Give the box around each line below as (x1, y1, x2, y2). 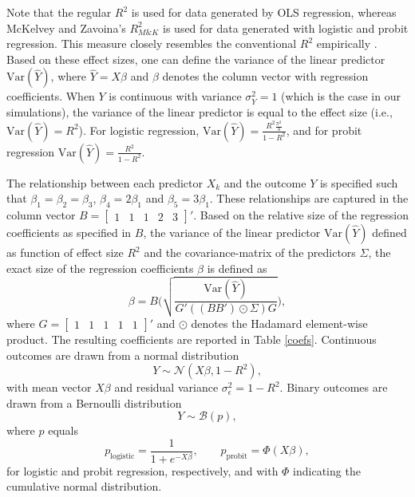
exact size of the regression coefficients (6, 259, 194, 276)
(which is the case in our (281, 88, 401, 105)
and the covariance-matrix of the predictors (144, 244, 356, 261)
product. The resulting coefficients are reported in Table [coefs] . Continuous (6, 330, 377, 347)
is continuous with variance (109, 88, 242, 105)
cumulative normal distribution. (6, 478, 162, 495)
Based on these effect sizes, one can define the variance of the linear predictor (6, 50, 385, 67)
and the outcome (223, 174, 306, 191)
